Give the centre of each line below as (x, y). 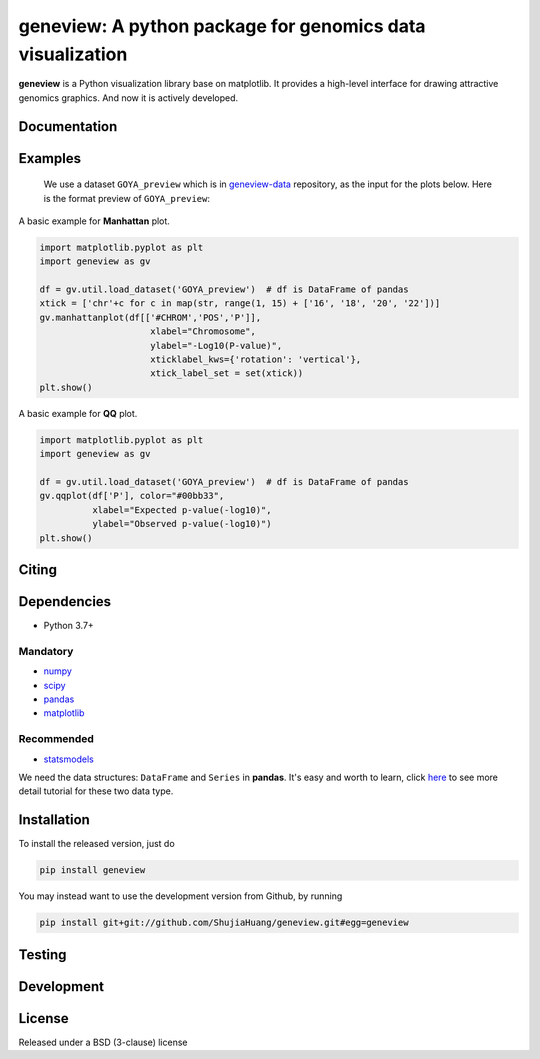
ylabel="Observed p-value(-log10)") (181, 524)
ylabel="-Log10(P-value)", (216, 345)
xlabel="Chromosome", (203, 331)
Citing (37, 569)
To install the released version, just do (96, 844)
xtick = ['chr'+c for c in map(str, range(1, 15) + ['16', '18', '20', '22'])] (240, 303)
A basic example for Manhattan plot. (94, 221)
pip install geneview (92, 870)
